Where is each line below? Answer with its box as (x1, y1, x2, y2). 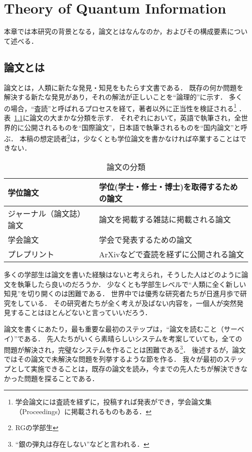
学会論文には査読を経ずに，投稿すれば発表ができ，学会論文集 (15, 397, 212, 407)
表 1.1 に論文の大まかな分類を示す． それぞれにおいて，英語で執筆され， (4, 112, 235, 122)
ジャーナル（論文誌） (8, 207, 85, 219)
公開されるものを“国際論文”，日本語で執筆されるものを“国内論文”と (24, 122, 241, 132)
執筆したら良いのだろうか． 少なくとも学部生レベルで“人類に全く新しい (17, 279, 246, 289)
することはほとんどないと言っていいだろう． (10, 307, 152, 318)
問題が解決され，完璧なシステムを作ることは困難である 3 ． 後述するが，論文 (4, 343, 246, 354)
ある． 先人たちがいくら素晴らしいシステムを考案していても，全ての (24, 333, 242, 343)
